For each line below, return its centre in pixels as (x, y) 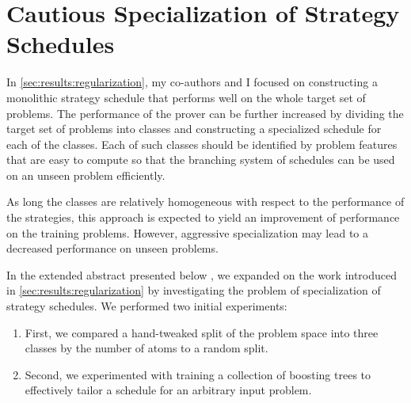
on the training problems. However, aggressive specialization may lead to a (187, 232)
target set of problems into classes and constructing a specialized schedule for (194, 129)
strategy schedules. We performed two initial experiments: (147, 306)
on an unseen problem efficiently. (86, 175)
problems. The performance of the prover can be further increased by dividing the (205, 113)
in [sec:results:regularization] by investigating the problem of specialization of (194, 290)
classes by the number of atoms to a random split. (147, 348)
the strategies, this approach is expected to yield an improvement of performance (203, 217)
